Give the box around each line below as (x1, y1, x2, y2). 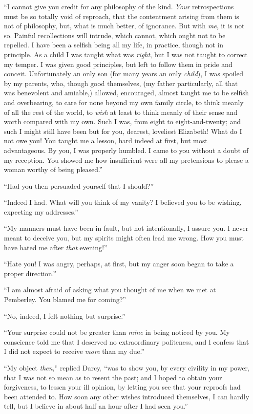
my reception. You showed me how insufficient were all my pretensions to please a (4, 154, 249, 165)
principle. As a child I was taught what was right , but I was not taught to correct (4, 49, 248, 59)
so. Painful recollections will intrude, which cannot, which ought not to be (4, 30, 226, 40)
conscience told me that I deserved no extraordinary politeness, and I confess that (4, 336, 249, 347)
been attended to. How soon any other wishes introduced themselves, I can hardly (4, 391, 250, 401)
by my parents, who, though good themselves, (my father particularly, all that (4, 78, 238, 88)
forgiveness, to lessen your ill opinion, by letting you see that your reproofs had (4, 382, 241, 392)
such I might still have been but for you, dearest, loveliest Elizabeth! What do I (4, 126, 242, 136)
